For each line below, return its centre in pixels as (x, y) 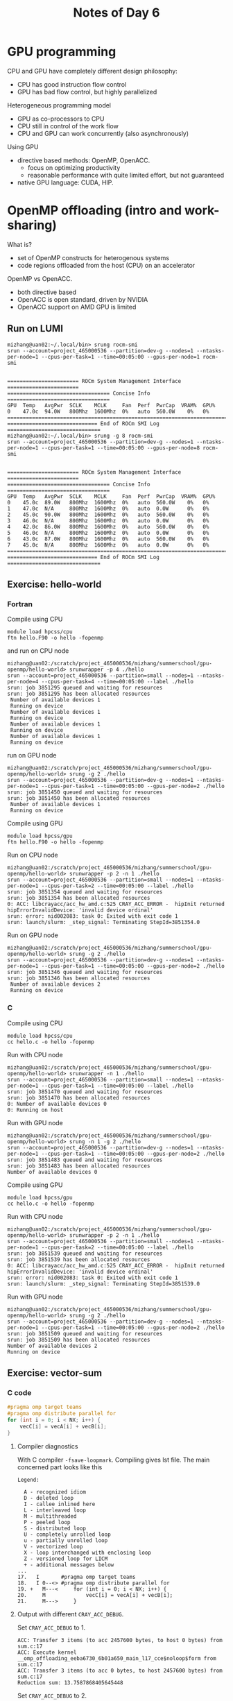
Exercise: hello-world (54, 584)
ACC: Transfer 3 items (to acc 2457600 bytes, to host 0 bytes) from (120, 1640)
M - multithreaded (50, 1516)
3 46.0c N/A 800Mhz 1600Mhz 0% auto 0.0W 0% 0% (108, 521)
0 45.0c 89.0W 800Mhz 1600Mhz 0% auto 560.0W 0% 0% (108, 502)
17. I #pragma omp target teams (76, 1577)
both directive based (47, 292)
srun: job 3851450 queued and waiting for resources (85, 792)
